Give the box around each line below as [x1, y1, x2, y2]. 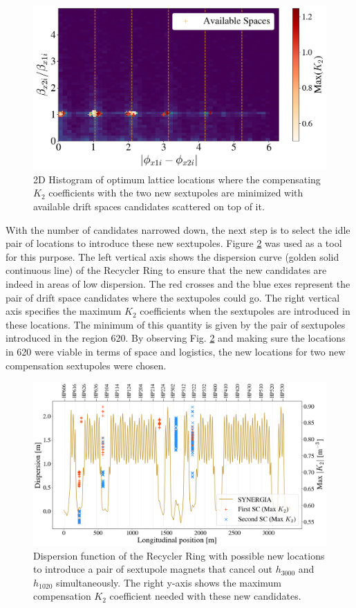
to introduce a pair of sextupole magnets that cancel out [33, 562, 272, 576]
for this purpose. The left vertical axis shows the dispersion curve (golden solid [6, 249, 339, 264]
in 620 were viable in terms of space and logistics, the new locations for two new [6, 344, 346, 358]
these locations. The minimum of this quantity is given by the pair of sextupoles [6, 317, 346, 331]
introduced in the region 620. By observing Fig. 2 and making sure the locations [6, 331, 346, 345]
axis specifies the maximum [6, 304, 122, 318]
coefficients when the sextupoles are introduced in [140, 304, 350, 318]
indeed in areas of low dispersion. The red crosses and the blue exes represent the [6, 277, 350, 291]
